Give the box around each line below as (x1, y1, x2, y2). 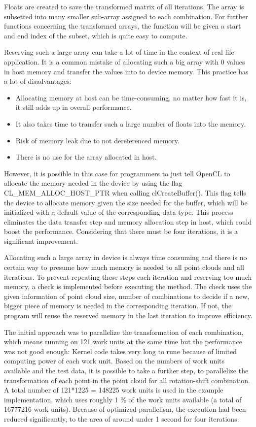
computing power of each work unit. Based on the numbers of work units (4, 356, 225, 366)
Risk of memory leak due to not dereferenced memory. (15, 135, 180, 145)
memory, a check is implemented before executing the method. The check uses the (4, 281, 252, 292)
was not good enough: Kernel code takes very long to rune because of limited (4, 346, 237, 356)
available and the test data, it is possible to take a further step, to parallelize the (4, 365, 249, 375)
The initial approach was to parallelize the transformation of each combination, (4, 327, 244, 337)
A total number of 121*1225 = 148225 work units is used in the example (4, 385, 223, 395)
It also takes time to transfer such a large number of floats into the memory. (15, 118, 246, 129)
